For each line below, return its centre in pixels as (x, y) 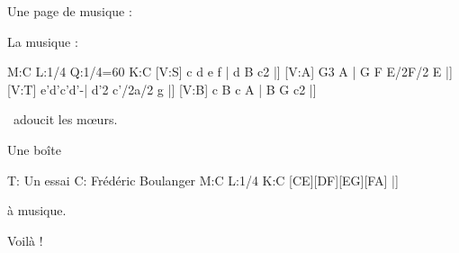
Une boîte (34, 149)
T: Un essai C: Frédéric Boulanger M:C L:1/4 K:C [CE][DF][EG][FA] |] (203, 180)
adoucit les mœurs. (65, 119)
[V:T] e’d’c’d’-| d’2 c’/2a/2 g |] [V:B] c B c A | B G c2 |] (162, 89)
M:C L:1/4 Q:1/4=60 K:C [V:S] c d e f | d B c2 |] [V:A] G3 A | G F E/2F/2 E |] (230, 72)
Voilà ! (25, 240)
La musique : (43, 41)
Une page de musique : (70, 11)
